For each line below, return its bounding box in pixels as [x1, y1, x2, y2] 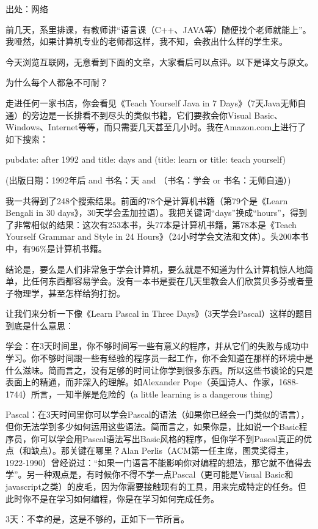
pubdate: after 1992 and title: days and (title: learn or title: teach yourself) [5, 153, 286, 166]
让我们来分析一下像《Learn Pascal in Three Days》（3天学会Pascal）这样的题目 [5, 307, 313, 320]
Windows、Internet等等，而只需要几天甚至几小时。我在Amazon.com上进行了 [5, 120, 306, 133]
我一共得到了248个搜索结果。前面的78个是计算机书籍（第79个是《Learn [5, 194, 288, 207]
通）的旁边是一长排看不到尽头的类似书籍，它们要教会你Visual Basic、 [5, 108, 283, 121]
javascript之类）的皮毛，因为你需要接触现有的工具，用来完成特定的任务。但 [5, 480, 306, 492]
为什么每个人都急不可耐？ [5, 76, 108, 89]
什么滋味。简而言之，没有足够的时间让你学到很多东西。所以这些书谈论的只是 [5, 363, 313, 376]
